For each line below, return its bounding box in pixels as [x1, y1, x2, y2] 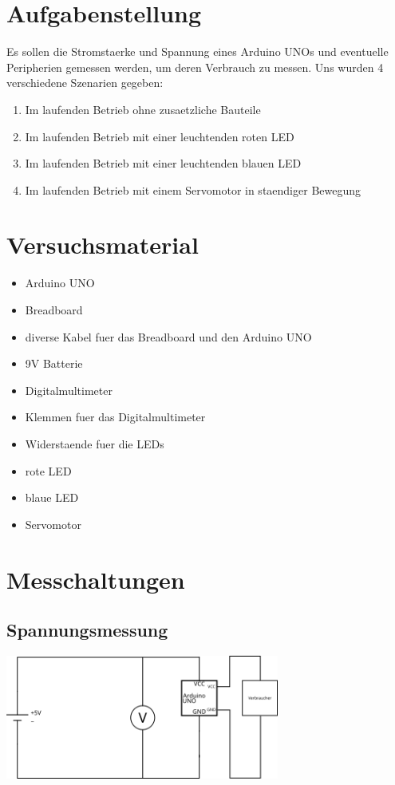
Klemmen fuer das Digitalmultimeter [25, 408, 206, 425]
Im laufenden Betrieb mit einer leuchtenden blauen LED [25, 155, 302, 172]
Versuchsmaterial [6, 228, 199, 261]
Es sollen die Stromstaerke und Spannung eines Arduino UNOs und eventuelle [6, 43, 389, 60]
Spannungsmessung [6, 617, 168, 642]
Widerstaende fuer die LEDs [25, 435, 164, 452]
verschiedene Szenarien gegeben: [6, 74, 164, 91]
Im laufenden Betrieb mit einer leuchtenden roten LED [25, 128, 294, 144]
